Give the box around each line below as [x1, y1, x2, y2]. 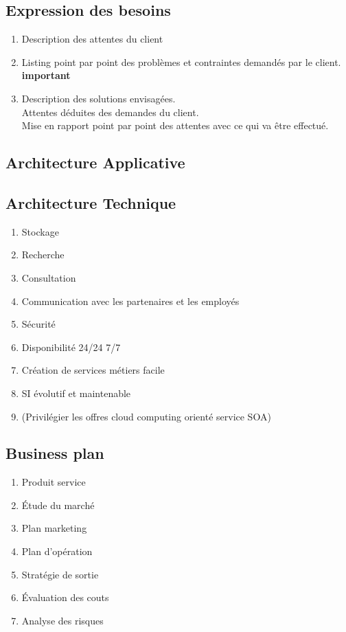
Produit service [21, 475, 86, 489]
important [21, 68, 71, 82]
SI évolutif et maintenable [21, 385, 131, 400]
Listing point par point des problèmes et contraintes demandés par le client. [21, 54, 341, 69]
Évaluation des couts [21, 590, 109, 605]
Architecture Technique [5, 192, 176, 213]
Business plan [5, 442, 104, 464]
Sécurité [21, 317, 56, 331]
